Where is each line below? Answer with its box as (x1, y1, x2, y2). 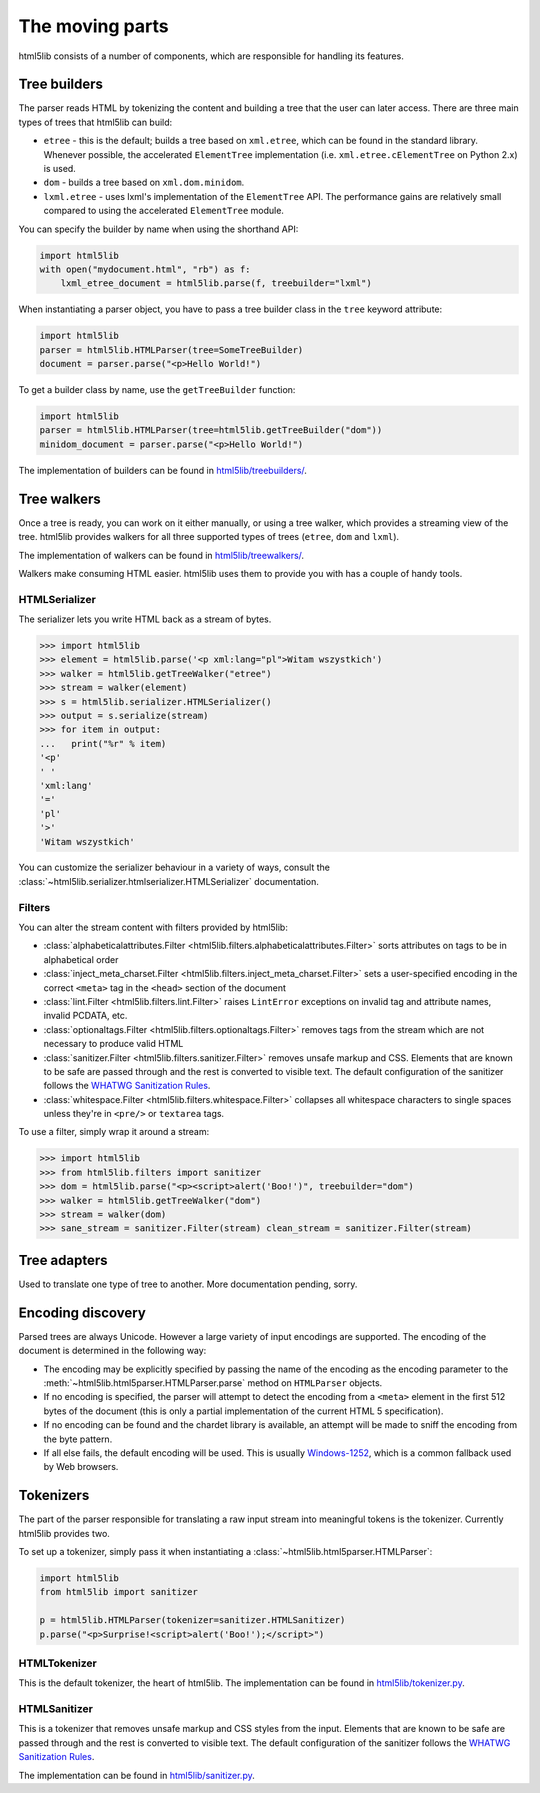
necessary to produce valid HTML (43, 1038, 184, 1050)
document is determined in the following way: (18, 1345, 207, 1357)
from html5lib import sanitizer (39, 1586, 199, 1598)
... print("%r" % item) (39, 738, 167, 749)
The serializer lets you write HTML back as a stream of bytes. (18, 613, 272, 625)
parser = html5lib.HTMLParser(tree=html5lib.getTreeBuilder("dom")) (39, 425, 383, 436)
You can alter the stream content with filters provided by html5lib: (18, 921, 289, 934)
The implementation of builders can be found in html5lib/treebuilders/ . (18, 464, 307, 476)
